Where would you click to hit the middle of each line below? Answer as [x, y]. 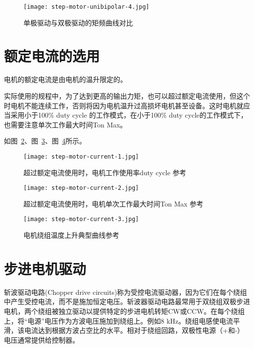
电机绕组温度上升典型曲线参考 [71, 235]
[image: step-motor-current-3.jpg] [81, 219]
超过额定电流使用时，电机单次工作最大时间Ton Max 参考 [114, 203]
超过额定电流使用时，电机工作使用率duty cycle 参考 [105, 172]
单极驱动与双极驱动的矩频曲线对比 [78, 22]
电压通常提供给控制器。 [42, 339]
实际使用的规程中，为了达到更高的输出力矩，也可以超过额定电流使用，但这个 [127, 95]
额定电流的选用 [52, 56]
